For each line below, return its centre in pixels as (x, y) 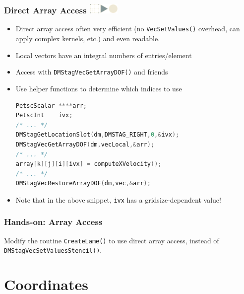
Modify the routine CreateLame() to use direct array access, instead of (112, 240)
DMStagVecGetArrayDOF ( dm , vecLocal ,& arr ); (85, 144)
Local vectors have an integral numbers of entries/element (104, 55)
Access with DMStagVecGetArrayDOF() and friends (92, 72)
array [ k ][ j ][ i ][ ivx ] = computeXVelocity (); (89, 164)
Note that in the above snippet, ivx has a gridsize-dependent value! (118, 199)
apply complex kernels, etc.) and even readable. (88, 38)
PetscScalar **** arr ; (51, 106)
